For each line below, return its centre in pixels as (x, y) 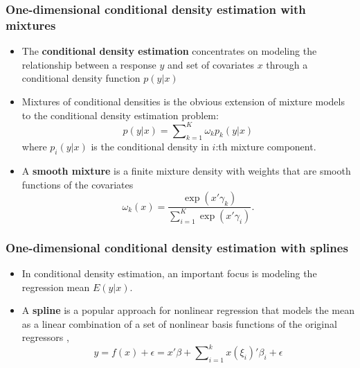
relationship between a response (89, 64)
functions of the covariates (78, 184)
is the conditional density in (150, 147)
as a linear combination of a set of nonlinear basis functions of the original (179, 323)
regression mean (56, 287)
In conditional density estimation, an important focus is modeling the (169, 273)
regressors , (45, 337)
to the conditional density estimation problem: (120, 115)
